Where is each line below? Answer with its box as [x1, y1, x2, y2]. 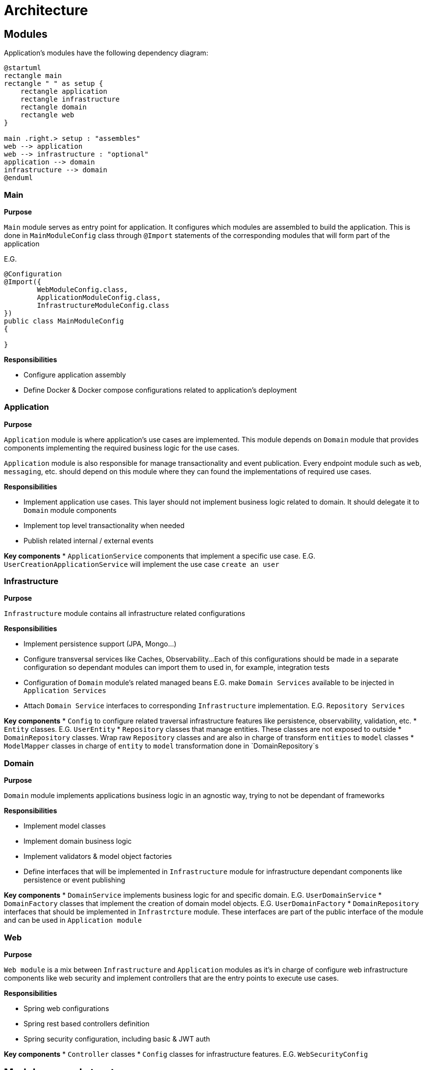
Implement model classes [24, 822, 106, 830]
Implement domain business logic [24, 837, 132, 846]
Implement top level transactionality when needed [24, 521, 185, 530]
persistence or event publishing [24, 876, 126, 884]
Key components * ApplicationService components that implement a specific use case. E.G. [4, 551, 316, 560]
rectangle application [20, 87, 107, 96]
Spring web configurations [24, 1004, 109, 1013]
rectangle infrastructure [20, 95, 120, 104]
